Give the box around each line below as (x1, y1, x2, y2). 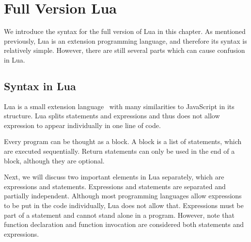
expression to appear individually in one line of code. (4, 120, 161, 130)
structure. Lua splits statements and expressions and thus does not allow (4, 111, 220, 121)
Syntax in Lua (4, 78, 76, 93)
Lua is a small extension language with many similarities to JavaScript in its (4, 101, 235, 111)
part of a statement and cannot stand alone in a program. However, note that (4, 210, 235, 220)
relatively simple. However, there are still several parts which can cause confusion (4, 45, 245, 55)
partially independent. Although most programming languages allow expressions (4, 191, 242, 201)
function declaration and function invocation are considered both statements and (4, 219, 244, 229)
